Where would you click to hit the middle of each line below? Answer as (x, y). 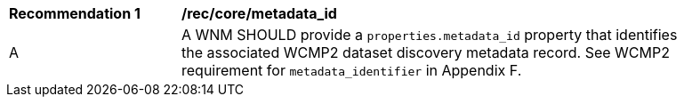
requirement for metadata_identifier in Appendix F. (352, 70)
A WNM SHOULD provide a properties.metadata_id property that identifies (430, 35)
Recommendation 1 (75, 13)
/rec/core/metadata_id (259, 13)
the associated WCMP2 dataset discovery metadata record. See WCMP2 (426, 52)
